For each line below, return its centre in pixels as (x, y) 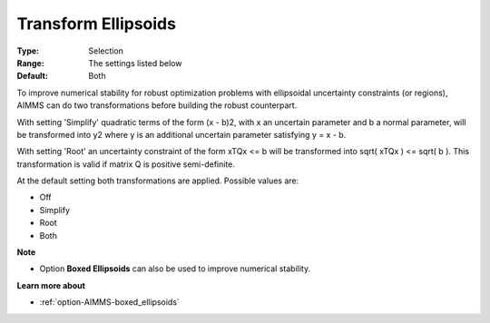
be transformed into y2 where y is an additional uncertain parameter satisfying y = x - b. (181, 134)
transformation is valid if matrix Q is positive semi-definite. (126, 164)
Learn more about (51, 285)
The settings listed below (135, 63)
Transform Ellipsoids (97, 24)
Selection (106, 51)
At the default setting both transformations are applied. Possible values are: (158, 181)
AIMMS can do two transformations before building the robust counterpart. (157, 105)
